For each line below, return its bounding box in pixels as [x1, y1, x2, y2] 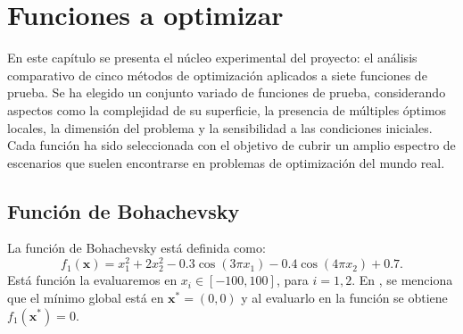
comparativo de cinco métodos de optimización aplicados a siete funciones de [7, 65, 427, 84]
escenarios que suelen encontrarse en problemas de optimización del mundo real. [7, 153, 445, 171]
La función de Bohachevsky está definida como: [7, 238, 266, 257]
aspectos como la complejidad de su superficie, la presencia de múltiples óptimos [7, 100, 447, 119]
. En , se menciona [351, 271, 453, 289]
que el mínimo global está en [7, 288, 164, 306]
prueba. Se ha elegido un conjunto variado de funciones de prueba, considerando [7, 83, 446, 102]
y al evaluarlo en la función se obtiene [241, 288, 448, 306]
